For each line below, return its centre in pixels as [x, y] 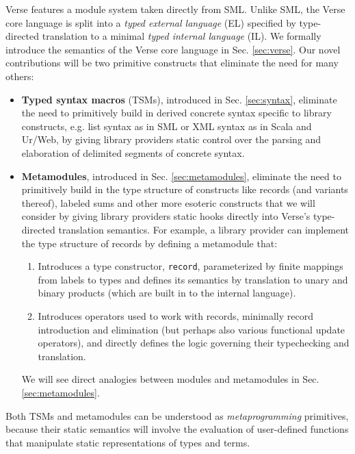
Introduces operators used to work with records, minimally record [175, 315]
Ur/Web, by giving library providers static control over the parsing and [171, 139]
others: [20, 76]
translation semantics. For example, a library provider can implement [204, 229]
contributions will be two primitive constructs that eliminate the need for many [172, 63]
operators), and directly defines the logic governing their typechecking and [194, 343]
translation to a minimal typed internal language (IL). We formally [182, 36]
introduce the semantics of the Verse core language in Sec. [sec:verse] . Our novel [173, 49]
